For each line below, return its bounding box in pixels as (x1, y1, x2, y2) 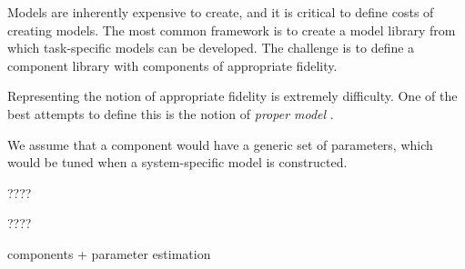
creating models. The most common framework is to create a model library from (7, 20, 456, 39)
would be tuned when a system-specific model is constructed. (7, 153, 348, 172)
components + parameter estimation (7, 244, 211, 263)
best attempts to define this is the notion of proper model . (7, 104, 334, 123)
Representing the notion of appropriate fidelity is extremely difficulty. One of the (7, 86, 458, 105)
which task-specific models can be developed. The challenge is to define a (7, 38, 415, 57)
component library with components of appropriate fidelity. (7, 55, 338, 75)
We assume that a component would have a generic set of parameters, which (7, 134, 433, 154)
